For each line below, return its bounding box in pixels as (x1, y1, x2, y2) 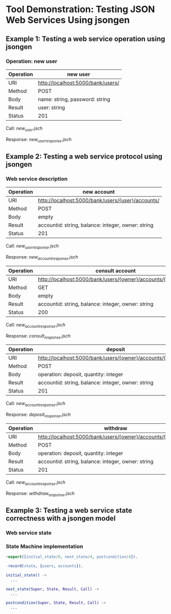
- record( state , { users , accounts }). (6, 564, 83, 569)
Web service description (6, 175, 68, 182)
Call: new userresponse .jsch (6, 243, 59, 250)
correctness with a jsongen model (6, 514, 116, 523)
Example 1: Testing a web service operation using (6, 34, 165, 43)
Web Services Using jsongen (6, 14, 130, 26)
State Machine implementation (6, 543, 83, 550)
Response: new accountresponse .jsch (6, 254, 78, 261)
